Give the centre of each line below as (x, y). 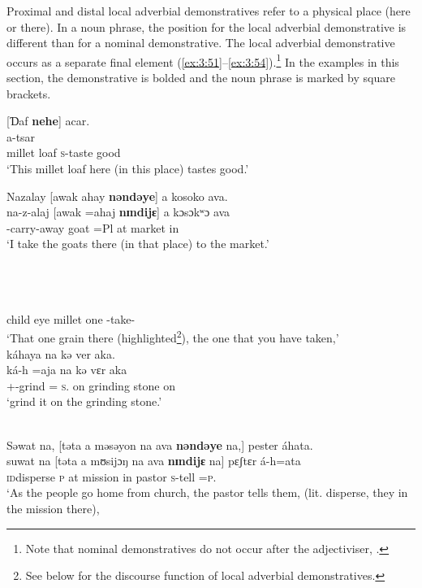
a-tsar (21, 136)
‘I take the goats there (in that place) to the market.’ (138, 244)
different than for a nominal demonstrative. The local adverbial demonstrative (201, 43)
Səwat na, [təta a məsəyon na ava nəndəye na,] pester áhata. (160, 444)
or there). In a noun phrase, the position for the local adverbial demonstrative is (207, 26)
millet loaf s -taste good (64, 152)
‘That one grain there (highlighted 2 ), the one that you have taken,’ (173, 336)
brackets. (29, 93)
